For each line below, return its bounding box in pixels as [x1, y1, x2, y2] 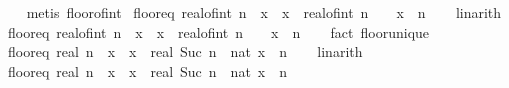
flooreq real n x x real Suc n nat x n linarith [7, 41, 363, 62]
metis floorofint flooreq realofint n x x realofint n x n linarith [26, 2, 502, 22]
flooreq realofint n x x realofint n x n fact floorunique [7, 21, 430, 42]
